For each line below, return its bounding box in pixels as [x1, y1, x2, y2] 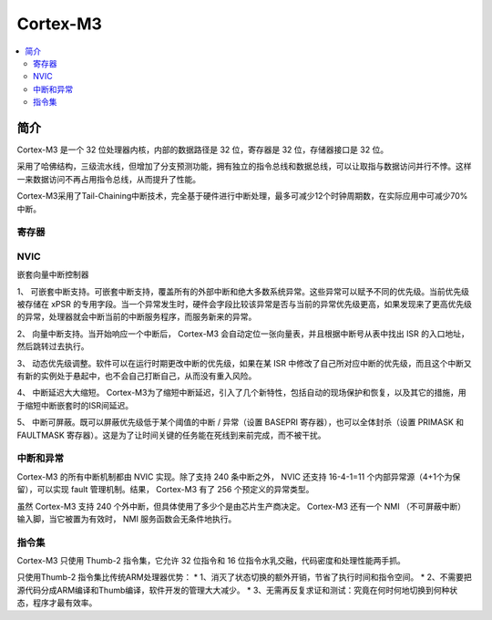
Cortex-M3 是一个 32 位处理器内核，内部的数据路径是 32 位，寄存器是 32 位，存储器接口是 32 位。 [16, 144, 389, 155]
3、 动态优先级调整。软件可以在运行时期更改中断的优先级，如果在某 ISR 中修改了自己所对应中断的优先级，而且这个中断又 [16, 357, 473, 368]
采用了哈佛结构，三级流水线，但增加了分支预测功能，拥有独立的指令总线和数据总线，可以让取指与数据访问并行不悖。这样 [16, 160, 472, 172]
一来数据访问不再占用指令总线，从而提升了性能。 [16, 173, 200, 184]
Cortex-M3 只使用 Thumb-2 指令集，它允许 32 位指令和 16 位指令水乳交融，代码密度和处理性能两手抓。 [16, 555, 405, 566]
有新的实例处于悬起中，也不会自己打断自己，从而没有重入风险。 [16, 370, 257, 382]
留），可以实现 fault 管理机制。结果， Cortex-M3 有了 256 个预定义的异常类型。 [16, 484, 314, 495]
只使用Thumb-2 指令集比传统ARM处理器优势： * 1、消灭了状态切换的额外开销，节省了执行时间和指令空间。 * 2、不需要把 [16, 572, 473, 583]
